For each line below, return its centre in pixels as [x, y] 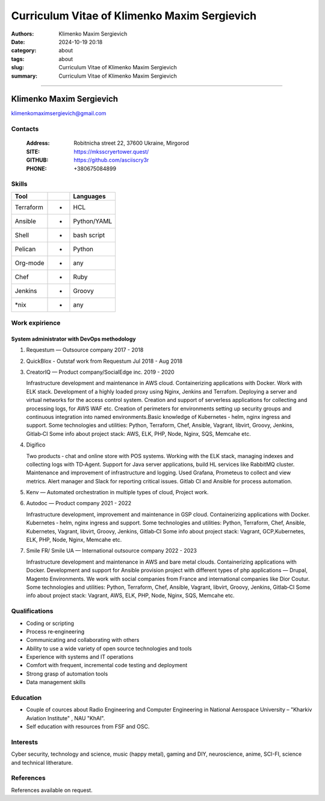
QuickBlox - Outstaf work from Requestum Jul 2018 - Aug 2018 [104, 361]
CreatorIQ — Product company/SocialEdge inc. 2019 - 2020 [100, 372]
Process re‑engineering [55, 631]
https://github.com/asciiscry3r [111, 160]
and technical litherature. [42, 762]
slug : [17, 68]
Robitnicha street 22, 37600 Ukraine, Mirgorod [132, 143]
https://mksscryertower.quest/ [111, 151]
